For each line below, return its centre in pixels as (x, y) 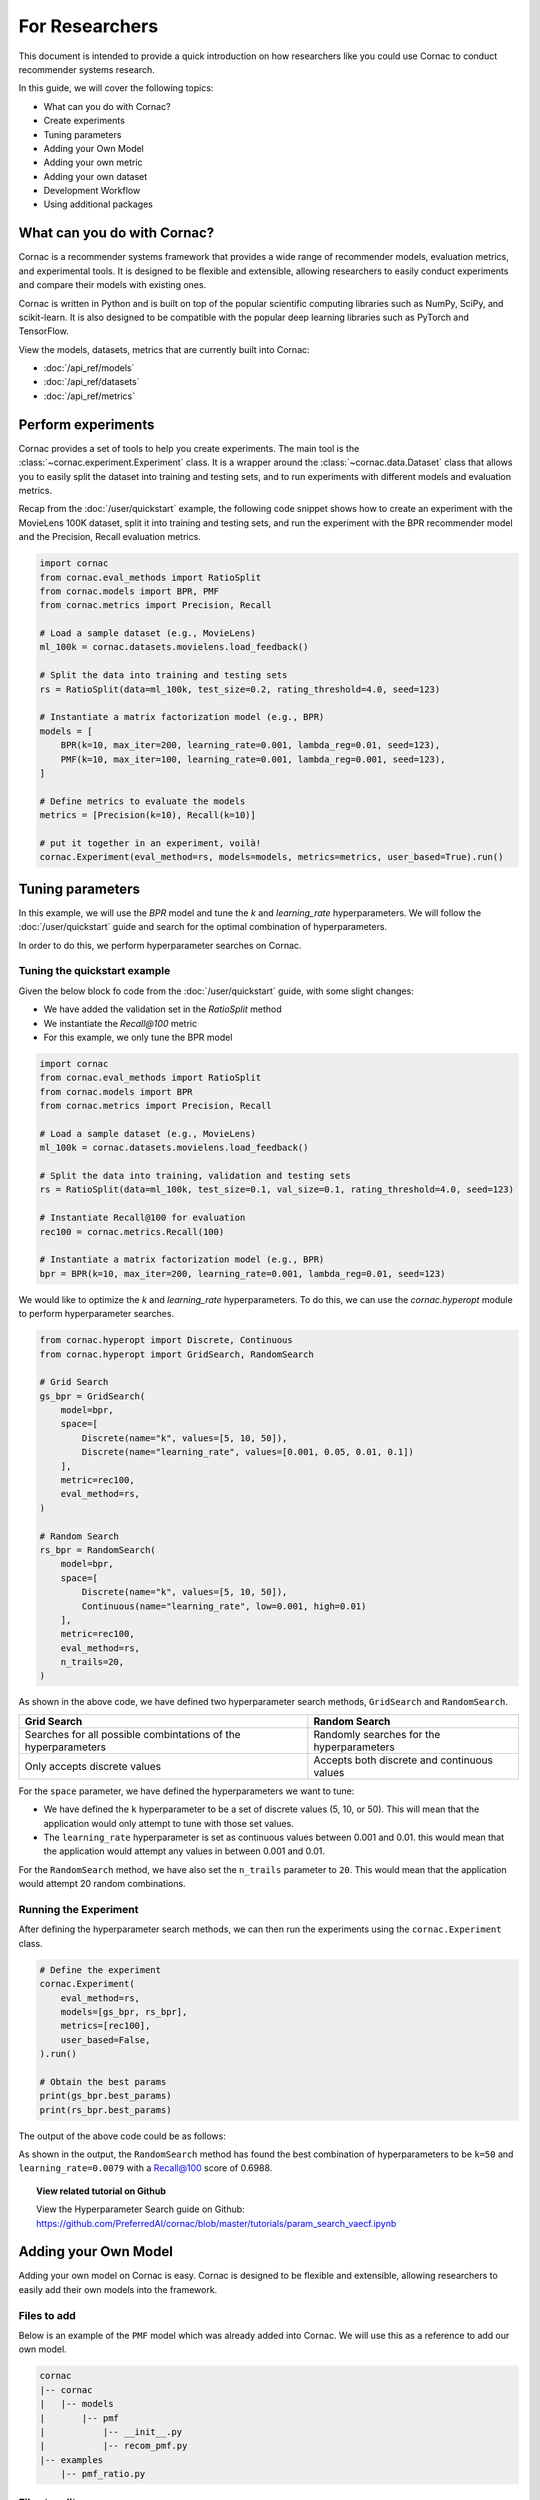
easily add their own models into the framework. (118, 2289)
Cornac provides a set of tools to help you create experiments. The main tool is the (189, 448)
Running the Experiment (78, 1909)
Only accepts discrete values (93, 1766)
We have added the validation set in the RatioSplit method (162, 1009)
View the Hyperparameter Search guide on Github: (140, 2209)
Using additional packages (98, 204)
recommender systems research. (86, 69)
